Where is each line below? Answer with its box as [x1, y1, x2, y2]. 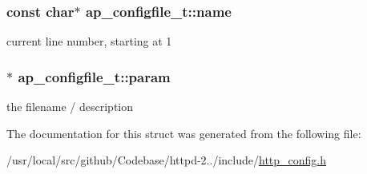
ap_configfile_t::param [18, 66, 171, 86]
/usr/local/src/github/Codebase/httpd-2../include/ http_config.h [6, 152, 327, 168]
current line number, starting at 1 [6, 33, 172, 49]
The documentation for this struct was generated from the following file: [6, 125, 361, 141]
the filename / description [6, 98, 134, 115]
